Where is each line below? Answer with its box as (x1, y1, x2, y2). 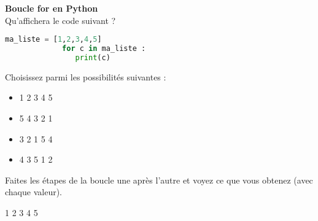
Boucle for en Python (5, 2, 98, 14)
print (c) (75, 53, 111, 62)
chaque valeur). (5, 185, 62, 198)
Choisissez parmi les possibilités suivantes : (5, 70, 166, 83)
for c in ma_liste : (62, 44, 146, 53)
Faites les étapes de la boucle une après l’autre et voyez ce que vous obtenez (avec (5, 173, 313, 186)
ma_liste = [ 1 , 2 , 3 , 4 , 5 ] (5, 35, 102, 44)
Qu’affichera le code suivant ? (5, 14, 116, 26)
